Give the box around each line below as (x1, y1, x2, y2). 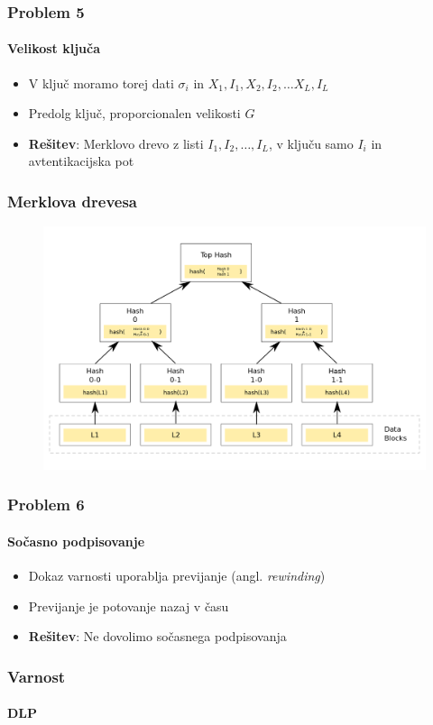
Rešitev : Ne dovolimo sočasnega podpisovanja (28, 627, 287, 646)
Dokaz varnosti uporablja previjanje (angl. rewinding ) (28, 566, 326, 585)
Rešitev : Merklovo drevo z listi (28, 133, 204, 152)
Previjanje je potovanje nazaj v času (28, 596, 229, 615)
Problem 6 (7, 493, 85, 516)
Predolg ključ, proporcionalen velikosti (28, 104, 241, 123)
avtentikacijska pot (28, 151, 134, 170)
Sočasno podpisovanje (7, 531, 145, 550)
